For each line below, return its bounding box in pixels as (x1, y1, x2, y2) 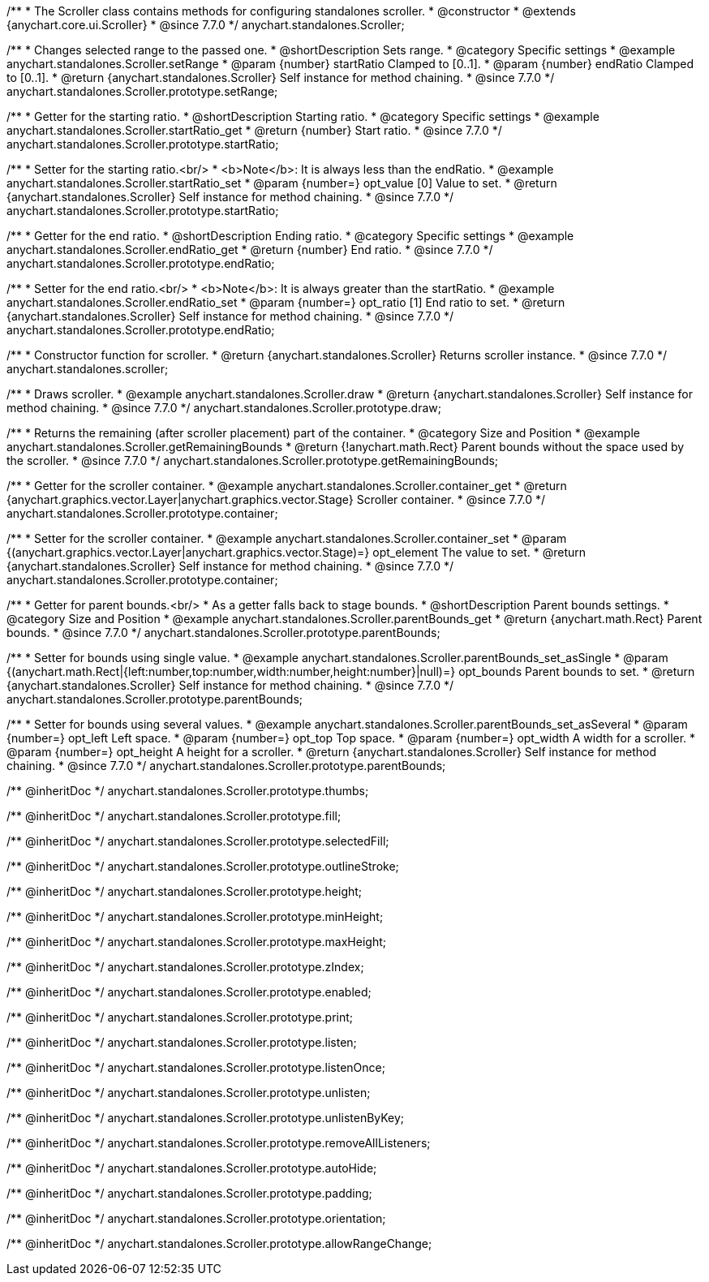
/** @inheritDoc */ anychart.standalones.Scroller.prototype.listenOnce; (6, 1060, 385, 1074)
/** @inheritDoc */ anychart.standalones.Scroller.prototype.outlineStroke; (6, 859, 399, 873)
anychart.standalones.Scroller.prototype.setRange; (6, 84, 278, 98)
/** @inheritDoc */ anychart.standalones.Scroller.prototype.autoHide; (6, 1161, 377, 1175)
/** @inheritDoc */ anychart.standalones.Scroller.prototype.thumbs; (6, 784, 369, 798)
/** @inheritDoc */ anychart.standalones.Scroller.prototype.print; (6, 1010, 354, 1024)
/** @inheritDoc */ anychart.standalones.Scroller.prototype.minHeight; (6, 910, 384, 923)
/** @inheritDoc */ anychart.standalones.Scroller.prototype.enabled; (6, 985, 372, 999)
